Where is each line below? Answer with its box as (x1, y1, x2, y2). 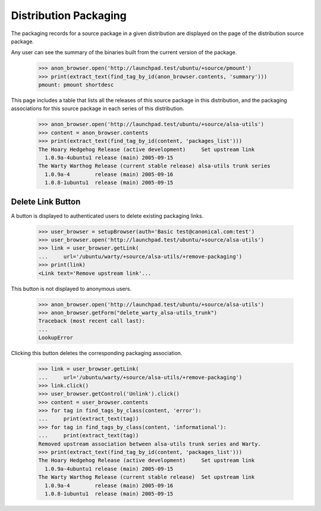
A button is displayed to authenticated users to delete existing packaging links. (11, 212, 204, 220)
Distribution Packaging (11, 9, 127, 22)
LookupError (38, 334, 74, 341)
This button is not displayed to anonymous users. (11, 285, 132, 292)
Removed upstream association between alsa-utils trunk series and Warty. (38, 440, 262, 447)
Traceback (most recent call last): (38, 318, 146, 324)
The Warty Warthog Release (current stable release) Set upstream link (38, 474, 255, 481)
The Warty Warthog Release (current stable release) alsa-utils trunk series (38, 162, 270, 170)
